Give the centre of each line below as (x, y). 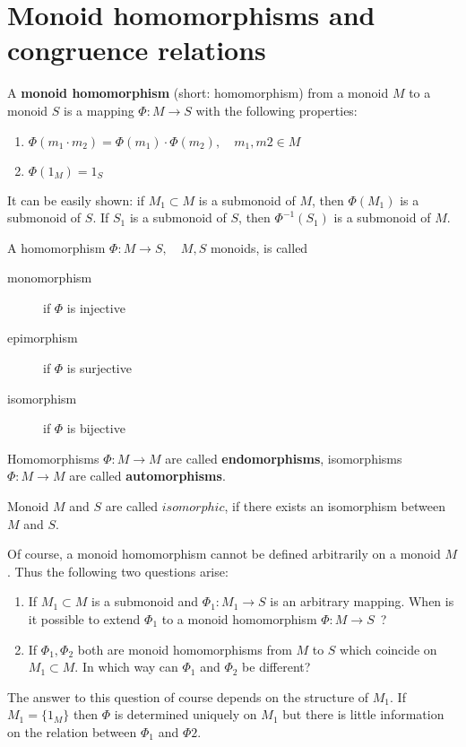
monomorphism (50, 278)
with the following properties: (276, 110)
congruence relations (137, 50)
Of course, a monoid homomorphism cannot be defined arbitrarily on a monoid (224, 554)
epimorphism (43, 338)
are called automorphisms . (147, 476)
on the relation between (72, 731)
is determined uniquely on (186, 714)
